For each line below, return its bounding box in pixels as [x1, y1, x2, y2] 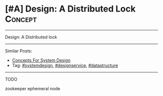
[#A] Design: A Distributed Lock [5, 3, 136, 14]
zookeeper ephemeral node [5, 85, 61, 91]
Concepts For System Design [12, 57, 71, 63]
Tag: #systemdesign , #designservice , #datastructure [12, 62, 118, 68]
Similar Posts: [5, 48, 33, 54]
